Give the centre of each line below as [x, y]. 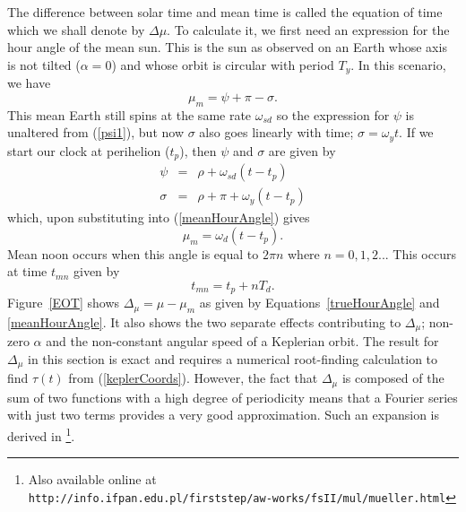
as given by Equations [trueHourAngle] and [319, 303]
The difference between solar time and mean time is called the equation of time [225, 12]
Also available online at [92, 479]
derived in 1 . [41, 434]
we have [29, 83]
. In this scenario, [398, 64]
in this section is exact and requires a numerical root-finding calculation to [233, 358]
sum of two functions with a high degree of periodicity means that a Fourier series [233, 397]
